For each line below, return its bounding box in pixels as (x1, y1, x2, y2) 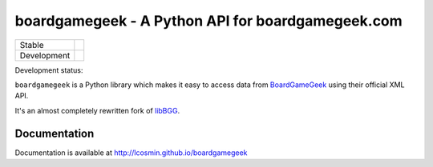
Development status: (14, 65, 83, 75)
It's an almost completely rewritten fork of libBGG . (14, 105, 180, 115)
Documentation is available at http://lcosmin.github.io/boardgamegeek (14, 148, 248, 157)
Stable (19, 39, 44, 50)
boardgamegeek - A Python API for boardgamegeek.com (14, 12, 403, 30)
